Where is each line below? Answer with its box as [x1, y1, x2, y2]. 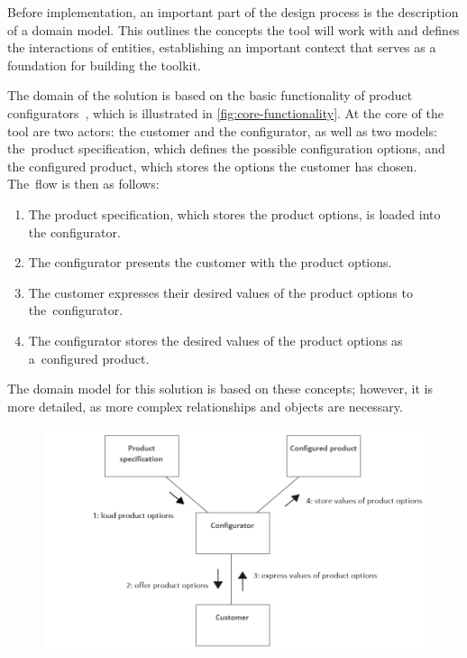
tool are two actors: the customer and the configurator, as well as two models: [7, 121, 437, 140]
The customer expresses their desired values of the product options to [28, 283, 413, 301]
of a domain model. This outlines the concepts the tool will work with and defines [7, 20, 460, 39]
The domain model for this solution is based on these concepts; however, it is [7, 379, 433, 398]
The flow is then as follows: [7, 174, 160, 193]
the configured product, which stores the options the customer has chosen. [7, 156, 417, 175]
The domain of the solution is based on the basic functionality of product [7, 86, 413, 105]
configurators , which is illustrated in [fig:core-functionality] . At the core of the [7, 103, 444, 122]
